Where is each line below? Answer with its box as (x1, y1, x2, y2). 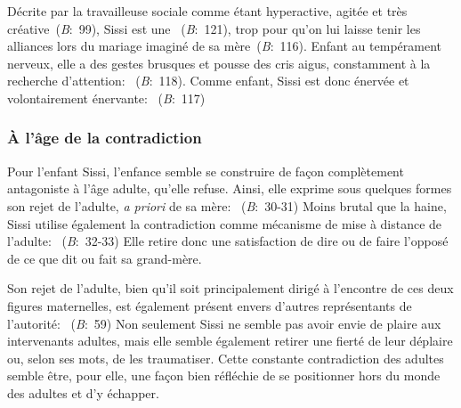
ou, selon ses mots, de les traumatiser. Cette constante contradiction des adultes (7, 348, 444, 367)
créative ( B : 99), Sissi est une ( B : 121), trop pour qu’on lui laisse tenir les (7, 19, 421, 37)
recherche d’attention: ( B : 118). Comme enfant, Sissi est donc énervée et (7, 71, 409, 90)
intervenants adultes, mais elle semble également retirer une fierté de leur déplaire (7, 331, 453, 350)
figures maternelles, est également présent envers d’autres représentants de (7, 296, 412, 314)
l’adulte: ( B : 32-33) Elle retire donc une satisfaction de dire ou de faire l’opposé (7, 232, 449, 250)
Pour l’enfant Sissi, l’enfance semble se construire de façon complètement (7, 161, 404, 180)
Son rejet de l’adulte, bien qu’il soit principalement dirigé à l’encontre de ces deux (7, 279, 454, 298)
